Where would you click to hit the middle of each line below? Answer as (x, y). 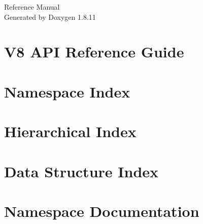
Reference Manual (32, 7)
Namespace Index (67, 91)
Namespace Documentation (102, 211)
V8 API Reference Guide (94, 52)
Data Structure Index (81, 171)
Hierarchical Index (70, 131)
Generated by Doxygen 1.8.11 (50, 17)
